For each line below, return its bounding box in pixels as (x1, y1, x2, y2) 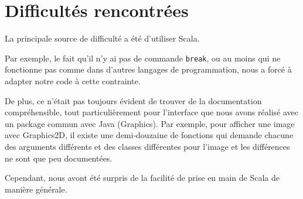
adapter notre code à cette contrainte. (5, 74, 141, 87)
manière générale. (5, 183, 67, 195)
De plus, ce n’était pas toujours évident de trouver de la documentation (5, 94, 262, 107)
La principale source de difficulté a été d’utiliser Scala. (5, 32, 200, 44)
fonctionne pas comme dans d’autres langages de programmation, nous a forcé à (5, 63, 292, 76)
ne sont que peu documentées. (5, 152, 113, 164)
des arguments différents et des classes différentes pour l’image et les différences (5, 140, 290, 152)
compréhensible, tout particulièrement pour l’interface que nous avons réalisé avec (5, 106, 299, 118)
